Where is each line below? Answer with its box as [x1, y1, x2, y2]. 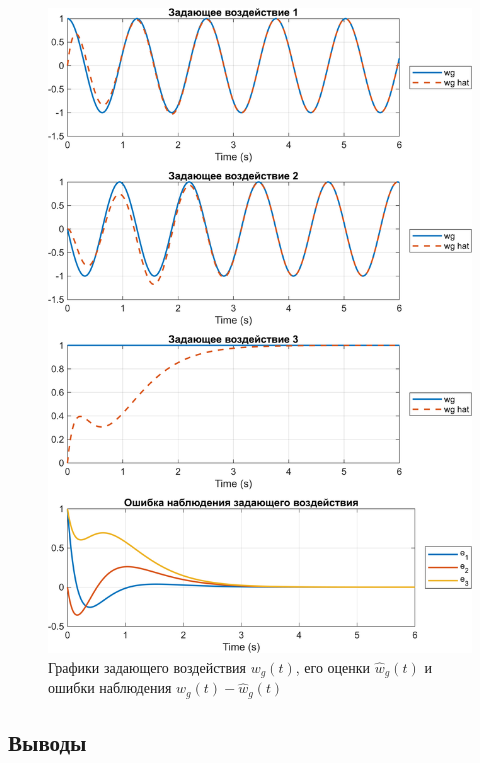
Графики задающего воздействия [48, 656, 247, 677]
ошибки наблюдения [48, 677, 172, 698]
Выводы [8, 727, 87, 758]
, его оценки [295, 656, 371, 677]
